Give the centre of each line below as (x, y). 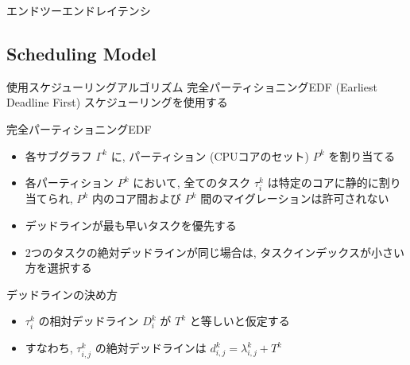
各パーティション (69, 182)
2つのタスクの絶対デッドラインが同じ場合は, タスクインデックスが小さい (215, 252)
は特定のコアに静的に (323, 182)
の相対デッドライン (89, 321)
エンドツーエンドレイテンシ (79, 10)
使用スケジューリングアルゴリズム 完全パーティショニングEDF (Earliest (192, 86)
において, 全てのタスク (192, 182)
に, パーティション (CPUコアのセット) (210, 155)
